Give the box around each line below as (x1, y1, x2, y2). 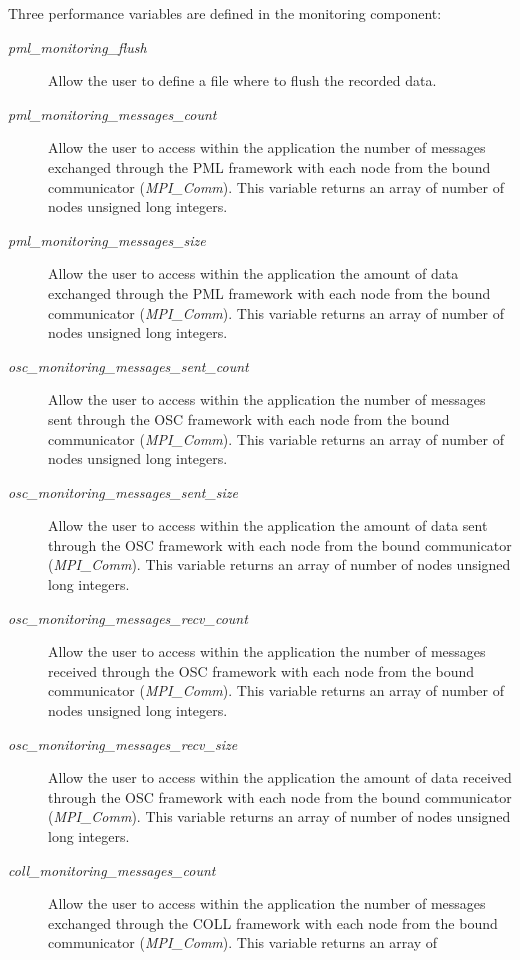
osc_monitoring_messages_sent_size (8, 481, 238, 502)
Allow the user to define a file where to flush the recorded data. (48, 70, 437, 91)
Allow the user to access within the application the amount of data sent (48, 515, 488, 536)
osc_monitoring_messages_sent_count (8, 355, 249, 376)
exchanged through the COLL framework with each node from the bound (48, 912, 498, 933)
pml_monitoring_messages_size (8, 229, 206, 250)
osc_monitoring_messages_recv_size (8, 733, 238, 754)
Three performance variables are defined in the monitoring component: (8, 3, 442, 23)
